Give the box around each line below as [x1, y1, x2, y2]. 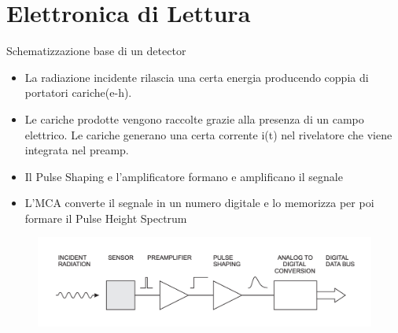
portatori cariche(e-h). [24, 84, 132, 101]
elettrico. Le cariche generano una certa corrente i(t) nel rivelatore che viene [24, 126, 392, 142]
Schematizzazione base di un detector [6, 43, 186, 59]
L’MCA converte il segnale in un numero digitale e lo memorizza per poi [24, 194, 374, 211]
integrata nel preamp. [24, 142, 129, 158]
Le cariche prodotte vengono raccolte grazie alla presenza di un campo [24, 110, 364, 127]
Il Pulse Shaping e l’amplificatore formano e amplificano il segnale [24, 168, 343, 184]
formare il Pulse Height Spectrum [24, 209, 187, 226]
